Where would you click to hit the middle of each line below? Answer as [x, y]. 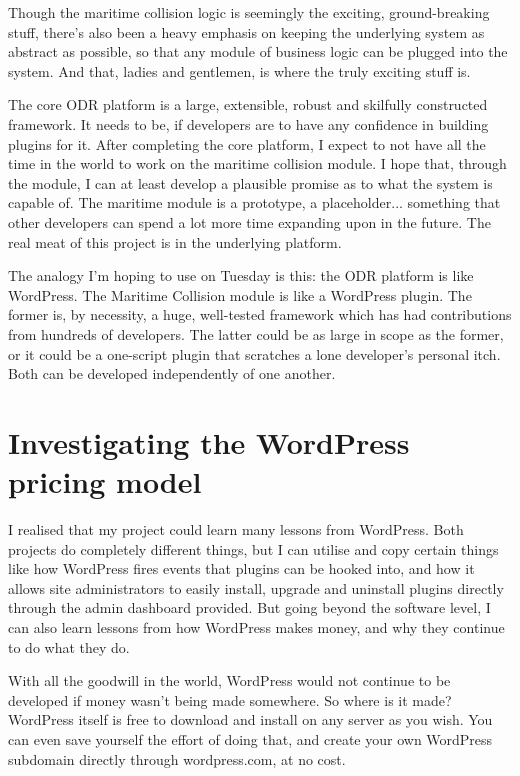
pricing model [105, 481]
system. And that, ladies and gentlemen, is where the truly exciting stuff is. [239, 70]
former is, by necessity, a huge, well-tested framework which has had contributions [260, 314]
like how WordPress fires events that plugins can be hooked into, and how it [241, 568]
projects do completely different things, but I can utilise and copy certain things [253, 548]
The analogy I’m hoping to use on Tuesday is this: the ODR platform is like [241, 275]
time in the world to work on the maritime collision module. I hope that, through [257, 163]
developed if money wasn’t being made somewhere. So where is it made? [230, 699]
